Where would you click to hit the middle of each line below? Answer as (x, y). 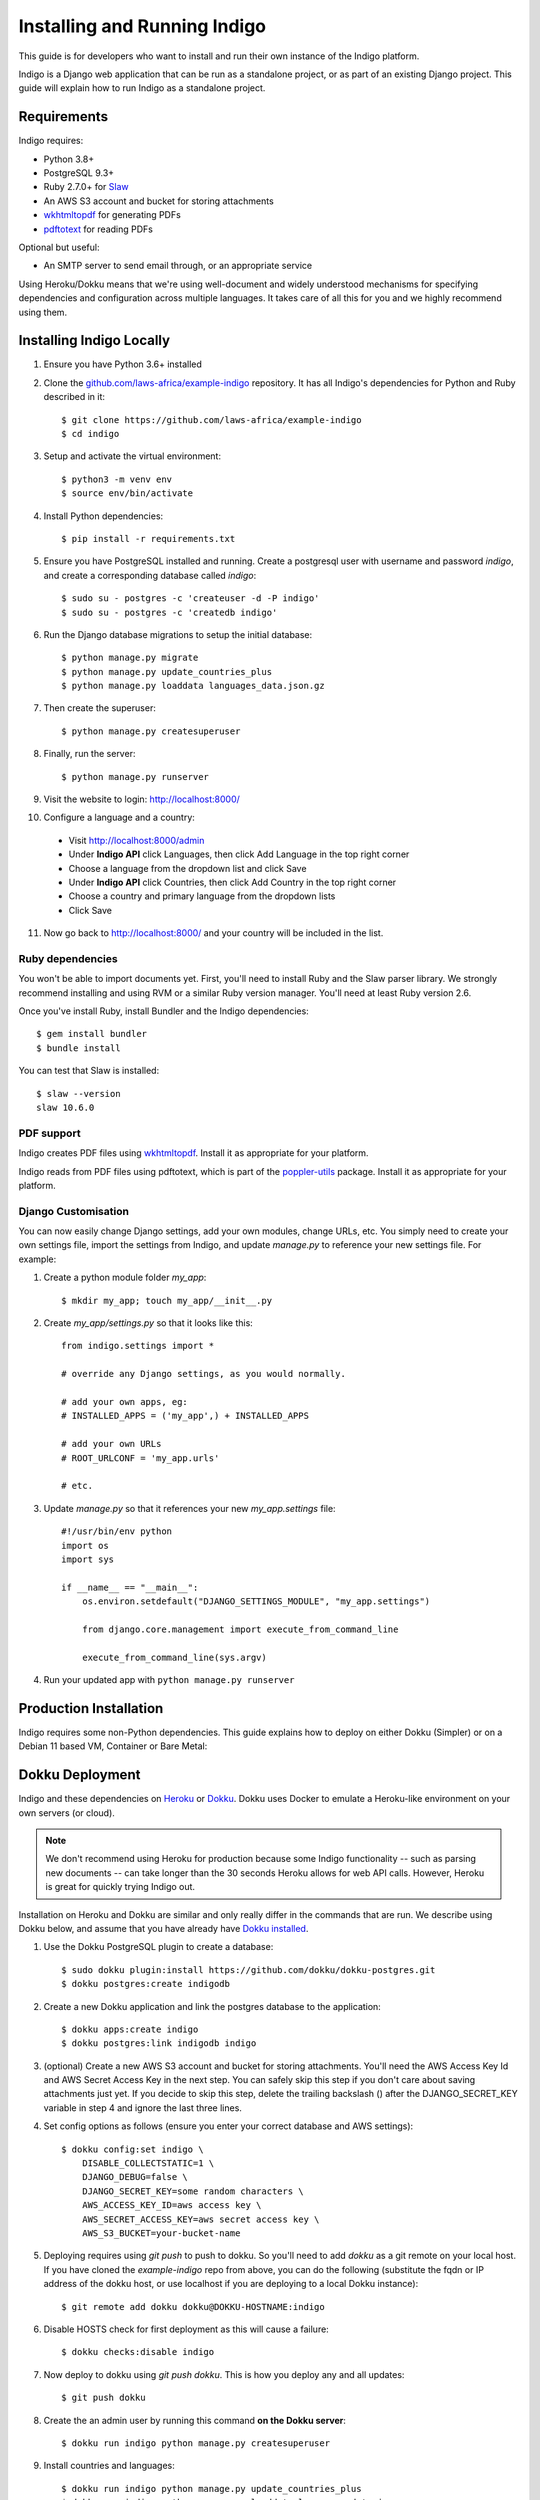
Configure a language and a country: (119, 817)
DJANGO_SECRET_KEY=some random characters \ (192, 2191)
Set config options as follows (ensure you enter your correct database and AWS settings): (228, 2126)
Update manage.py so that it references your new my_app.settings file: (189, 1508)
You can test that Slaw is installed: (89, 1071)
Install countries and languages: (109, 2466)
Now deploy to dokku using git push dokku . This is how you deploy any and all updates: (224, 2374)
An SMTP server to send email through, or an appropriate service (178, 266)
